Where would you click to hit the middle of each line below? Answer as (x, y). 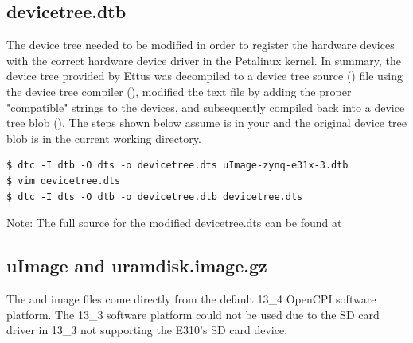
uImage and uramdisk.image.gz (137, 266)
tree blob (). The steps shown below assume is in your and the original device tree (207, 123)
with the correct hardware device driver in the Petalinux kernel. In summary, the (204, 60)
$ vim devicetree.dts (64, 181)
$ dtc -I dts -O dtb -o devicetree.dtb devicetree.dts (155, 197)
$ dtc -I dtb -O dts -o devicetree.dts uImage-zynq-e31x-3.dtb (177, 166)
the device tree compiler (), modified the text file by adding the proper (179, 91)
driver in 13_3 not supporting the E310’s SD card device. (147, 330)
